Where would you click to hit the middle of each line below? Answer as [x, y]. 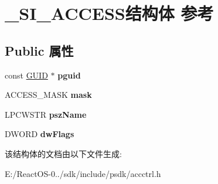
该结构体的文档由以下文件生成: [63, 153]
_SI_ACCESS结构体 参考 [109, 13]
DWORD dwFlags [40, 134]
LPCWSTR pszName [46, 114]
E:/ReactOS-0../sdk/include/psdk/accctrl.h [83, 173]
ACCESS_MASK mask [48, 95]
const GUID [26, 75]
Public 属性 [39, 50]
